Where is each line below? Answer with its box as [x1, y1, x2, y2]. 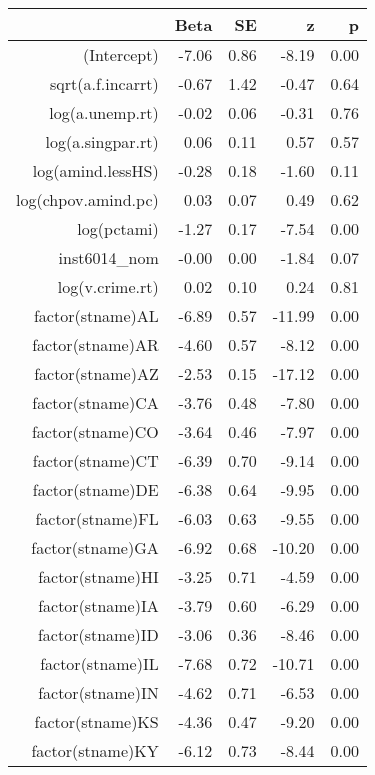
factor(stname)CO [31, 420, 159, 443]
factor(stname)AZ [34, 362, 159, 385]
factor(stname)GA [31, 536, 159, 559]
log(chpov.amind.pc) [16, 188, 159, 211]
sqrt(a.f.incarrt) [50, 72, 159, 95]
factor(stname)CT [32, 449, 159, 472]
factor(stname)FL [35, 507, 159, 530]
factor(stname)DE [32, 478, 159, 501]
